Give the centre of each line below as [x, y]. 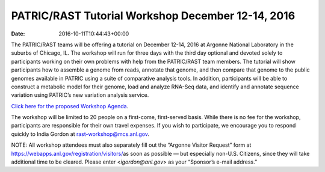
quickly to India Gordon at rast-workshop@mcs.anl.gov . [80, 134]
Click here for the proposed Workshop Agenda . [70, 106]
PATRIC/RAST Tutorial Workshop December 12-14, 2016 [153, 16]
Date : [18, 34]
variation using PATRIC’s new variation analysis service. [80, 95]
